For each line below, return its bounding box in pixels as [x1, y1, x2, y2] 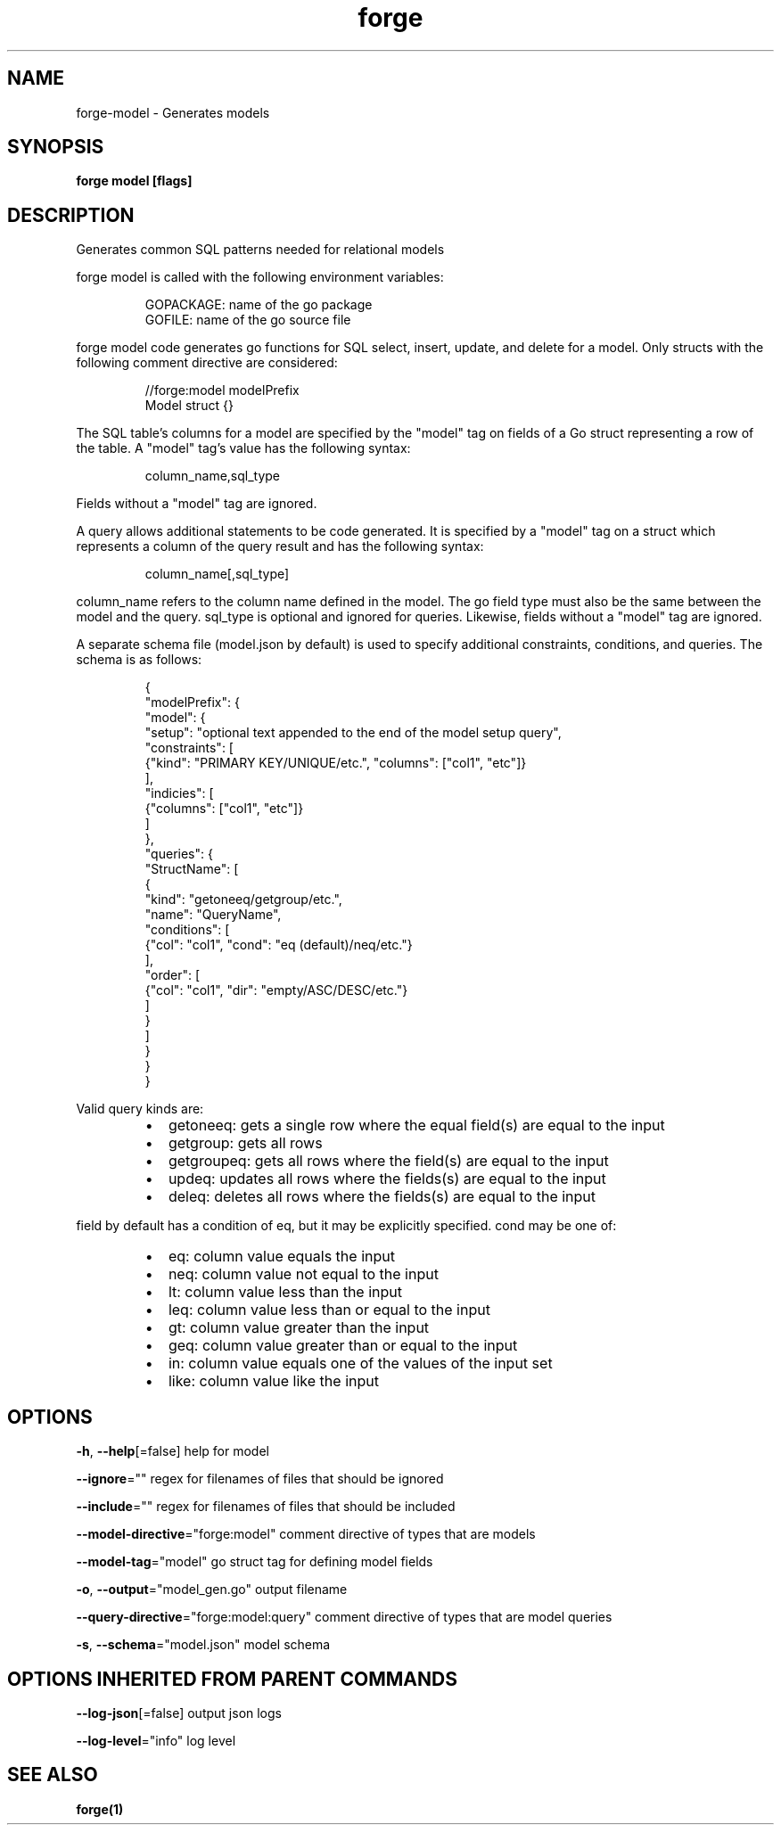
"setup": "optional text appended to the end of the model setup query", [144, 725, 562, 741]
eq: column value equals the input [168, 1247, 395, 1266]
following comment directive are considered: [76, 355, 338, 371]
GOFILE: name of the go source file [144, 312, 351, 328]
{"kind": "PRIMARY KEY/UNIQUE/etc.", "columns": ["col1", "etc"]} [144, 755, 527, 771]
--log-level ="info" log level [76, 1732, 236, 1748]
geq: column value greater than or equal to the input [168, 1336, 518, 1355]
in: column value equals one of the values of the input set [168, 1354, 553, 1373]
